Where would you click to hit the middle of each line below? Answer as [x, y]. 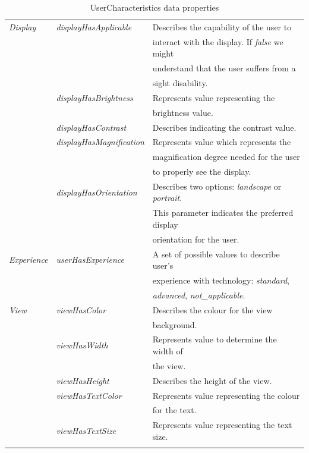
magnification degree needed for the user [226, 157]
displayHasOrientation [97, 192]
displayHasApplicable [94, 26]
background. [175, 324]
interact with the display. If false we [218, 41]
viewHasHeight [83, 380]
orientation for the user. [196, 239]
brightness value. [183, 112]
